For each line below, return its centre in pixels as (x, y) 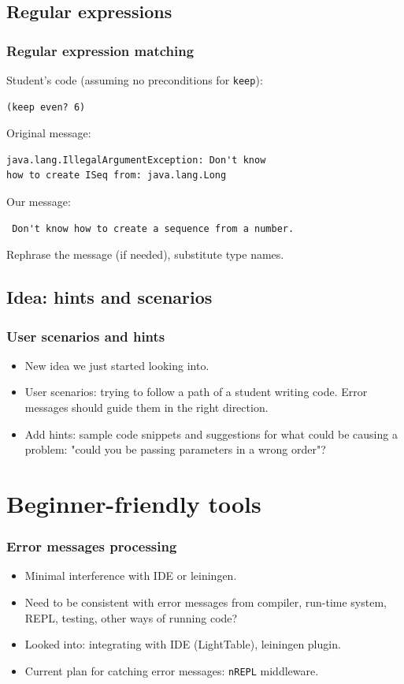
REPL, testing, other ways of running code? (131, 617)
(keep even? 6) (46, 107)
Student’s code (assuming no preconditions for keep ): (135, 80)
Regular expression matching (100, 50)
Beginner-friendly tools (134, 503)
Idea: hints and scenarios (109, 297)
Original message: (49, 133)
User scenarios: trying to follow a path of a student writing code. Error (196, 392)
